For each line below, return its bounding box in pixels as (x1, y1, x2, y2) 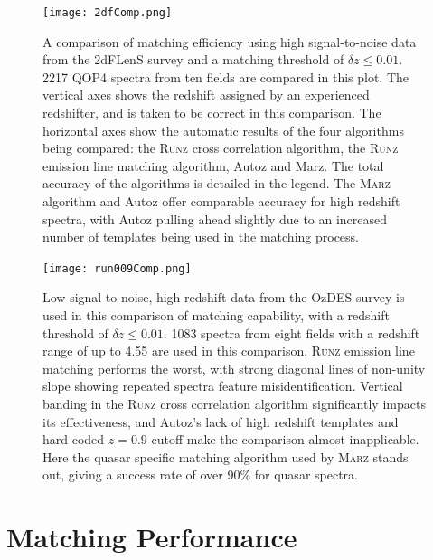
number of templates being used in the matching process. (42, 227, 359, 246)
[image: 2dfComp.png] (42, 6, 173, 19)
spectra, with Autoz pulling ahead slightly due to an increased (42, 209, 388, 228)
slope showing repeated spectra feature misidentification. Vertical (42, 376, 403, 395)
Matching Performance (6, 518, 297, 555)
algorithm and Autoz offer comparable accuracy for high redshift (42, 192, 400, 210)
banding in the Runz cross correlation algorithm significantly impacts (42, 394, 426, 413)
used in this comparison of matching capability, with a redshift (42, 306, 390, 325)
